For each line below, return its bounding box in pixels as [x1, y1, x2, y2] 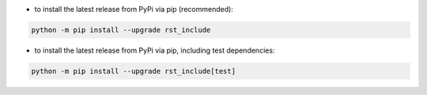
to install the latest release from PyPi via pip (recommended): [34, 5, 233, 13]
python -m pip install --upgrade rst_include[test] [31, 67, 236, 75]
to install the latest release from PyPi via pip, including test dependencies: [34, 46, 275, 55]
